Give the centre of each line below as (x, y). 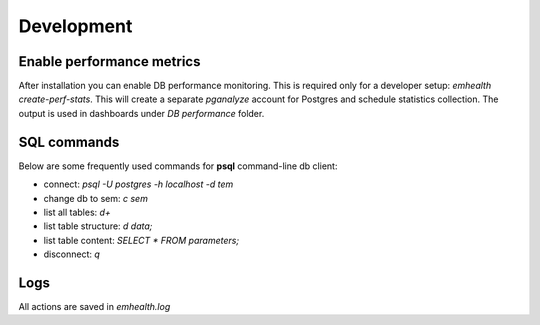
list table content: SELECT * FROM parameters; (141, 240)
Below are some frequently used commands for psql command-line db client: (178, 166)
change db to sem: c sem (96, 198)
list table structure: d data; (98, 226)
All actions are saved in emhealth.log (94, 306)
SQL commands (69, 141)
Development (75, 26)
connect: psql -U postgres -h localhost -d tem (138, 184)
